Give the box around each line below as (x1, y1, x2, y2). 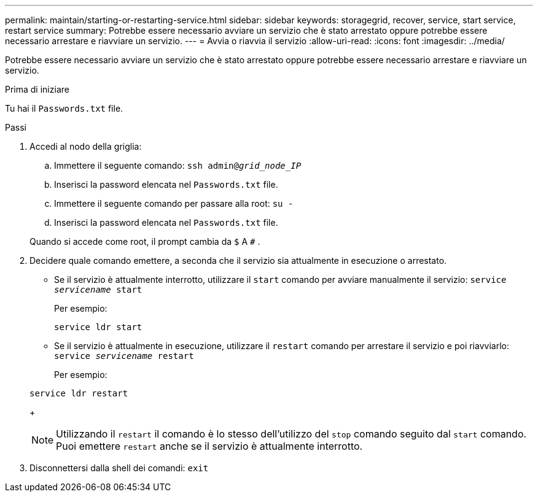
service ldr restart (29, 388, 128, 398)
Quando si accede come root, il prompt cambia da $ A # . (29, 236, 260, 247)
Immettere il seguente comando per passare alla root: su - (54, 198, 294, 209)
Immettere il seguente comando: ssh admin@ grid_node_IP (54, 160, 302, 171)
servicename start (54, 285, 142, 295)
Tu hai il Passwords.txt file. (5, 103, 123, 114)
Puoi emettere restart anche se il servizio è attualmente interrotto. (56, 440, 363, 452)
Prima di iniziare (5, 84, 69, 94)
